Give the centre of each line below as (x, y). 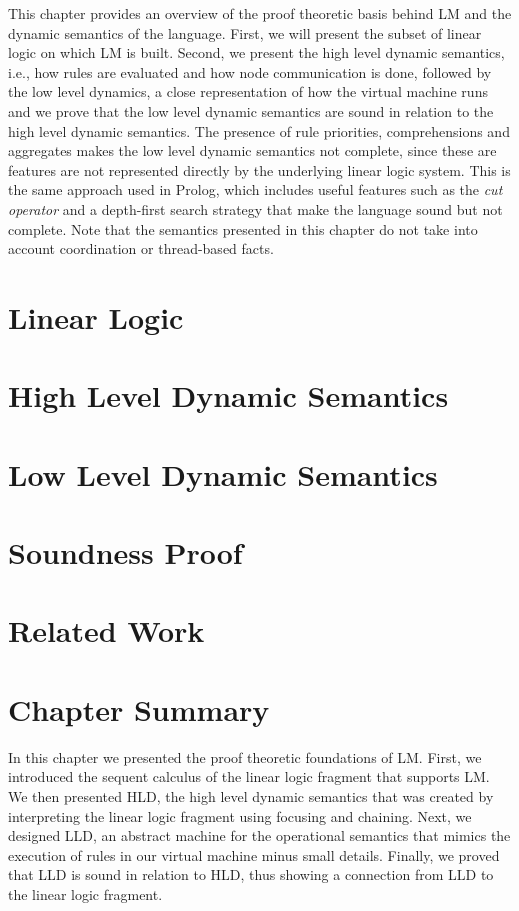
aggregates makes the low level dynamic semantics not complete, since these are (252, 150)
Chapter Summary (139, 708)
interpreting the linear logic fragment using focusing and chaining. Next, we (240, 815)
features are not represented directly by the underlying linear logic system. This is (259, 169)
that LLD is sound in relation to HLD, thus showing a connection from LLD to (251, 874)
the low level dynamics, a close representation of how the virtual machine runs (248, 91)
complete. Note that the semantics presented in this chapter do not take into (243, 228)
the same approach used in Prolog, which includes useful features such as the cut (255, 189)
